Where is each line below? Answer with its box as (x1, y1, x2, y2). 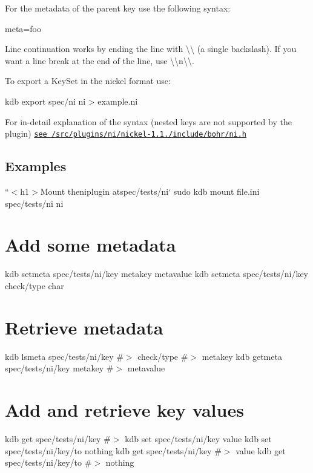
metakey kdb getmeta (202, 350, 282, 362)
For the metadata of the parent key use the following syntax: (5, 2, 231, 14)
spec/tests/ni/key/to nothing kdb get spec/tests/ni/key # (5, 444, 222, 457)
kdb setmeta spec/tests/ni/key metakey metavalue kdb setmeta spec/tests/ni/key (5, 267, 309, 280)
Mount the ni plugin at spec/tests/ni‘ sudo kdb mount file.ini (40, 185, 260, 198)
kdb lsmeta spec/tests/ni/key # (5, 350, 124, 362)
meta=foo (5, 22, 41, 34)
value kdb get (236, 444, 286, 457)
